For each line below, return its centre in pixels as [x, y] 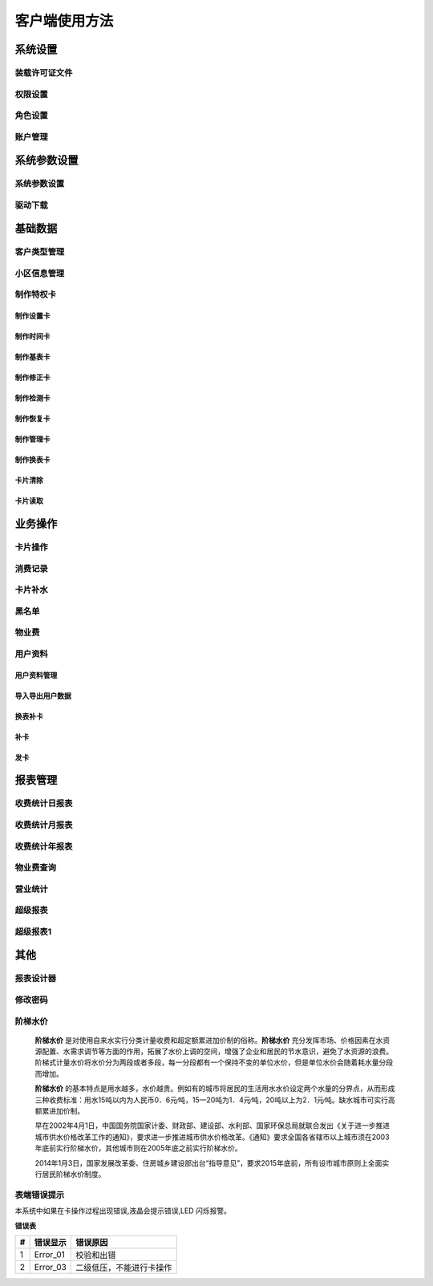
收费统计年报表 [44, 846]
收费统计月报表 [44, 825]
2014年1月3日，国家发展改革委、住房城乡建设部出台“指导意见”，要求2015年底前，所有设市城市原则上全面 [208, 1162]
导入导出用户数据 [43, 696]
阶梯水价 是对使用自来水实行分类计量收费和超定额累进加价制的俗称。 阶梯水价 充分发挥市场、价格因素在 [205, 1040]
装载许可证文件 [44, 72]
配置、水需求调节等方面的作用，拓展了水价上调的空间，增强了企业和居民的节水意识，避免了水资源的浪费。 [217, 1052]
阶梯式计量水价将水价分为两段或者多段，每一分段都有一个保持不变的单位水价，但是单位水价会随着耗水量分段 [214, 1062]
